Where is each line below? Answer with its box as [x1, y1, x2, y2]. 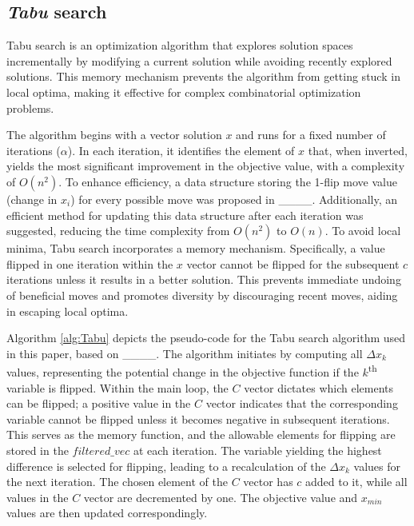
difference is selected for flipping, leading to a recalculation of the [6, 457, 326, 474]
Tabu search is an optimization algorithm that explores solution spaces [6, 37, 353, 54]
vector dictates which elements [244, 379, 393, 396]
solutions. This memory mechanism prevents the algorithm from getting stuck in [6, 68, 400, 85]
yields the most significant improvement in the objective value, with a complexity [6, 157, 405, 174]
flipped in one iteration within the [6, 255, 173, 272]
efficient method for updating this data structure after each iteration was [6, 206, 364, 223]
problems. [6, 99, 54, 116]
